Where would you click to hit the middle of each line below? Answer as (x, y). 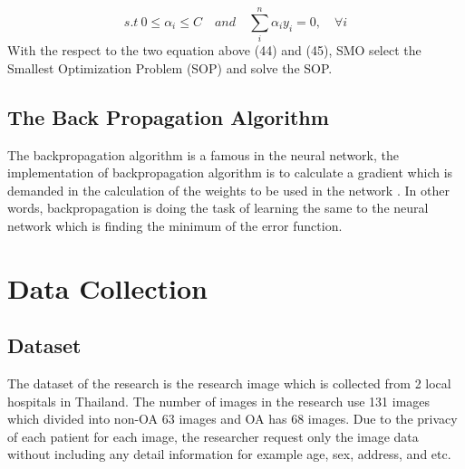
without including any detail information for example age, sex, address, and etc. (229, 454)
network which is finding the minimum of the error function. (175, 225)
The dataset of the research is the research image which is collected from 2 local (229, 383)
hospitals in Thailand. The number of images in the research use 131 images (219, 401)
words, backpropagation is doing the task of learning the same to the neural (218, 208)
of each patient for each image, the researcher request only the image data (213, 436)
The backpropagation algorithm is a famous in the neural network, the (203, 154)
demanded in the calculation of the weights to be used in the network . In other (228, 190)
